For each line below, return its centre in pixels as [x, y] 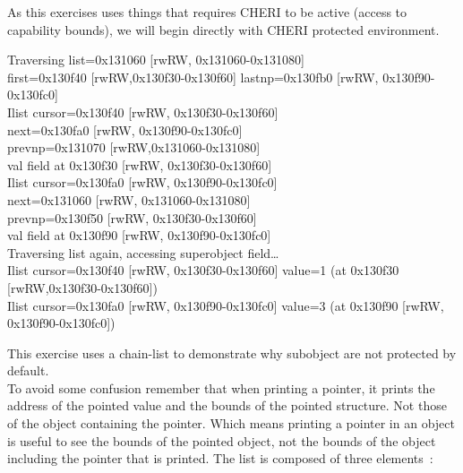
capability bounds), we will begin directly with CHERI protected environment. [223, 29]
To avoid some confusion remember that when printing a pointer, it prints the [221, 387]
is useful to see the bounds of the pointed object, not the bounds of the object [222, 440]
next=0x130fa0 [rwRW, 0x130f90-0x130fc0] [125, 129]
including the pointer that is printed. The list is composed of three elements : [220, 458]
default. [28, 370]
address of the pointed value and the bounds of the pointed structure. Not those [227, 405]
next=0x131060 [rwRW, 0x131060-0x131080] [129, 199]
